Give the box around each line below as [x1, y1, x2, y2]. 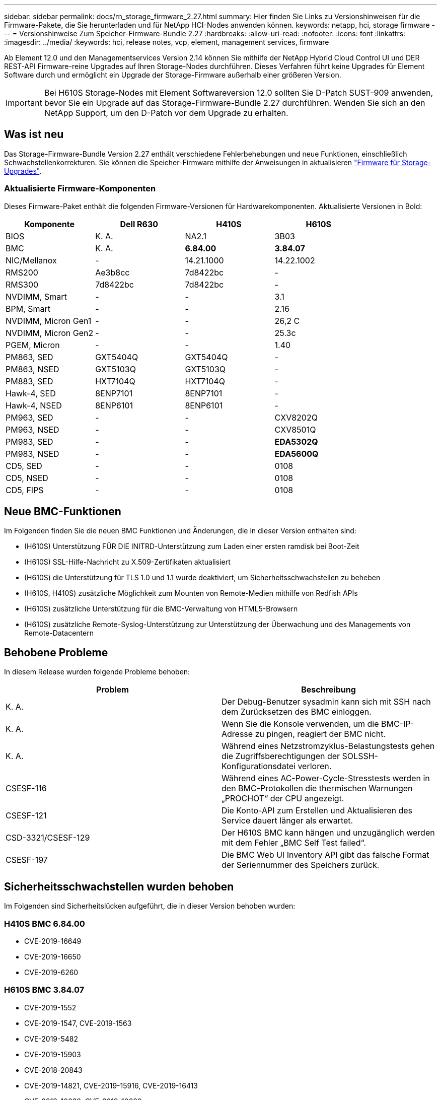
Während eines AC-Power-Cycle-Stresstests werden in [222, 773, 430, 784]
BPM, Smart [6, 303, 51, 314]
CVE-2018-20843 [24, 1065, 83, 1074]
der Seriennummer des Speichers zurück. [222, 860, 380, 870]
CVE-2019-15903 [24, 1050, 81, 1059]
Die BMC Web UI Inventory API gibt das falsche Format [222, 850, 429, 860]
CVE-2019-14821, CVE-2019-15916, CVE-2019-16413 [24, 1081, 198, 1090]
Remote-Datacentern [24, 629, 94, 638]
